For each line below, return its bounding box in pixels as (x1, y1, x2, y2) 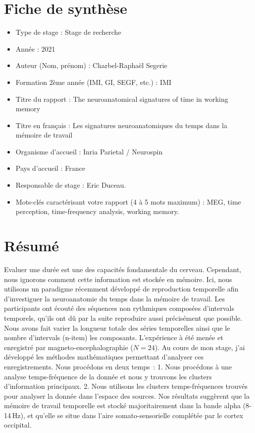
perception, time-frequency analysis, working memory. (15, 206, 179, 216)
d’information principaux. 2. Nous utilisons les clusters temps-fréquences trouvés (4, 381, 248, 391)
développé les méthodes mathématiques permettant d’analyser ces (4, 352, 204, 362)
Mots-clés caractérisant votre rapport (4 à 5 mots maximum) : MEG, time (15, 196, 241, 207)
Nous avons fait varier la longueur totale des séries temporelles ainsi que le (4, 322, 230, 333)
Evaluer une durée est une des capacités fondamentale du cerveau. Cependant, (4, 264, 242, 274)
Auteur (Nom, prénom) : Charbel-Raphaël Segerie (15, 60, 167, 71)
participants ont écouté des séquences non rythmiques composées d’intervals (4, 303, 235, 313)
